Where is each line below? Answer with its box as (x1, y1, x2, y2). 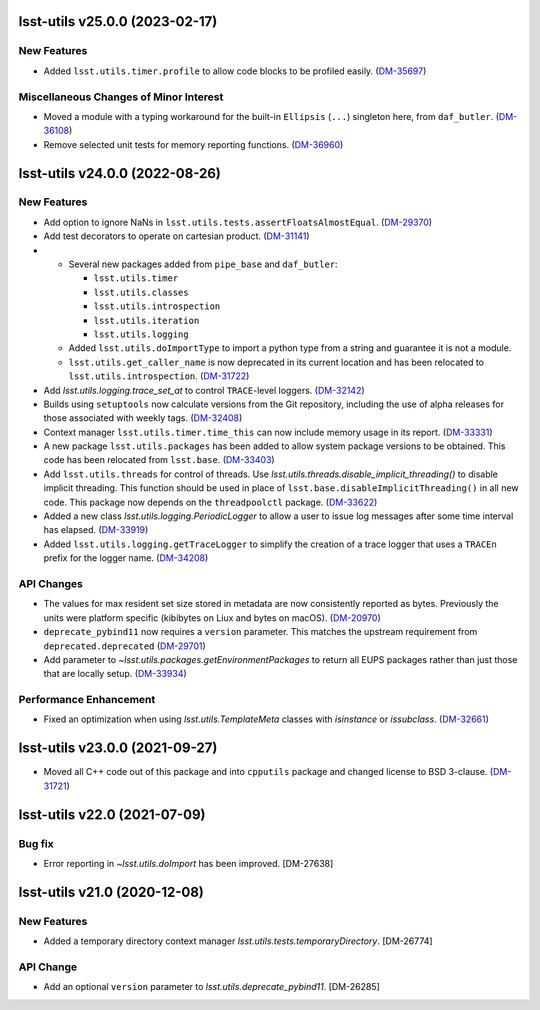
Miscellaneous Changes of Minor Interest (18, 90, 224, 104)
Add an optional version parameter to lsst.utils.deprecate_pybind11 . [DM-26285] (43, 981, 380, 993)
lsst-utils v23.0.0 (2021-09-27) (18, 740, 218, 757)
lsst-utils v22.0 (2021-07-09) (18, 806, 206, 823)
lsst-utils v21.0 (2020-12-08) (18, 883, 205, 900)
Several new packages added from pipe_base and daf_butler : (68, 258, 339, 270)
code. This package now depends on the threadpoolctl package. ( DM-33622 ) (43, 496, 378, 508)
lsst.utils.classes (93, 286, 189, 298)
